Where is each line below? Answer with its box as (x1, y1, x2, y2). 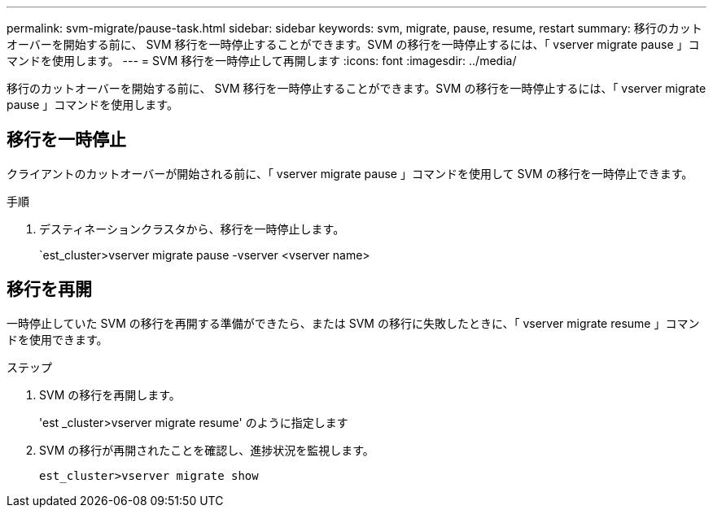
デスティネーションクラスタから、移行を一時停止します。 (39, 221, 345, 236)
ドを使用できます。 (7, 332, 108, 346)
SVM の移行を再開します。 (39, 387, 181, 402)
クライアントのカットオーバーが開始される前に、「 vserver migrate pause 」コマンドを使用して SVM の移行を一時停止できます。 (7, 166, 693, 181)
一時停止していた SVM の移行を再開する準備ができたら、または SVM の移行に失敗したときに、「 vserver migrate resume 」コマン (7, 316, 700, 330)
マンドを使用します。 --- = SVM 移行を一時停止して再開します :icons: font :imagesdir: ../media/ (7, 54, 517, 68)
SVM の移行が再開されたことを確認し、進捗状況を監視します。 (39, 442, 374, 457)
